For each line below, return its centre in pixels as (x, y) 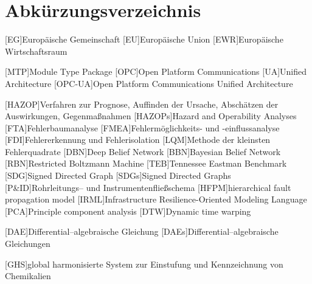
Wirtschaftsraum (36, 51)
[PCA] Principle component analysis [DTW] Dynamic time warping (128, 211)
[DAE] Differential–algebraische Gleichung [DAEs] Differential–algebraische (142, 231)
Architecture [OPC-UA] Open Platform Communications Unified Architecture (149, 83)
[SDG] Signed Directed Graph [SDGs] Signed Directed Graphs (118, 175)
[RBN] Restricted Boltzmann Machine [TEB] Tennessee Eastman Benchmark (146, 163)
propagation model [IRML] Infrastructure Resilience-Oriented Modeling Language (156, 199)
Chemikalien (28, 276)
